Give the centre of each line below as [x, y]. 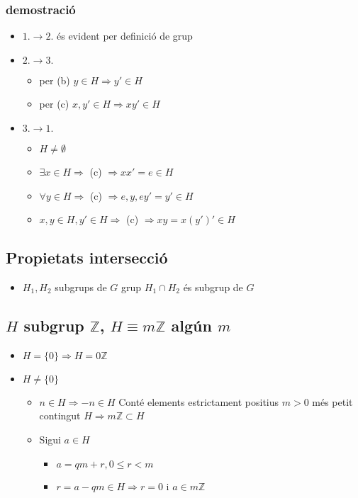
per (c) [54, 104]
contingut [60, 415]
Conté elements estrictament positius [199, 401]
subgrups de [81, 287]
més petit [332, 401]
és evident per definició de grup [125, 36]
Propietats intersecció [87, 258]
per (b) [55, 80]
